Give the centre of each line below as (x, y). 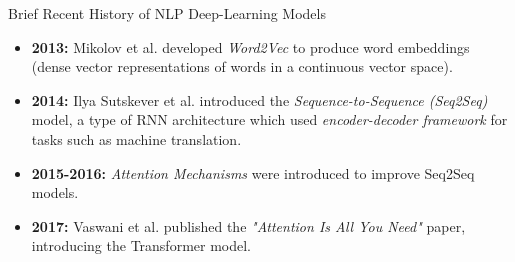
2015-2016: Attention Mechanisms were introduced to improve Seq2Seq (253, 172)
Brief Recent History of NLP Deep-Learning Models (167, 13)
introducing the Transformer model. (141, 245)
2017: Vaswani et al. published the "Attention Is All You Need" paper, (248, 225)
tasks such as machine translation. (136, 138)
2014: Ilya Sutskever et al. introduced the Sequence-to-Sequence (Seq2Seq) (259, 99)
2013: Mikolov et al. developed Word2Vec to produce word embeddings (250, 46)
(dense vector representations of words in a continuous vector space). (242, 66)
